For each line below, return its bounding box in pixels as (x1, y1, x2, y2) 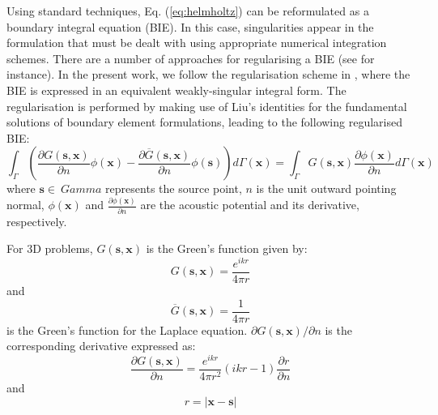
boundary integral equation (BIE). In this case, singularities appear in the (6, 18, 374, 35)
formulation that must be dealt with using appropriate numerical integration (6, 34, 387, 51)
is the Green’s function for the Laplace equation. (6, 321, 248, 338)
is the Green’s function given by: (146, 240, 308, 257)
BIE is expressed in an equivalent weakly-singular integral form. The (6, 81, 347, 98)
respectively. (6, 212, 67, 229)
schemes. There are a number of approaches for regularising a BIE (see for (6, 49, 375, 66)
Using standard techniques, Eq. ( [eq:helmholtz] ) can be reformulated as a (6, 2, 369, 19)
